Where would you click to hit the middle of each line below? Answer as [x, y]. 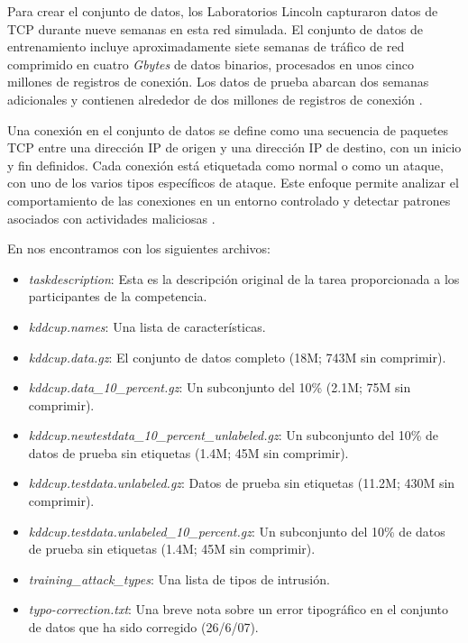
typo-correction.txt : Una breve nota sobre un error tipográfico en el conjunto [239, 609]
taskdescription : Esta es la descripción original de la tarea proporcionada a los [244, 278]
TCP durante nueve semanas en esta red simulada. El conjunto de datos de [215, 28]
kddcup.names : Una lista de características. [147, 326]
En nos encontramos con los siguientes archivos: [139, 248]
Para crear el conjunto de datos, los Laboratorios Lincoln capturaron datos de [223, 11]
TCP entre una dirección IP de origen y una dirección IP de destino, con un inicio [234, 147]
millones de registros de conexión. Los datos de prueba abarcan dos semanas [218, 82]
